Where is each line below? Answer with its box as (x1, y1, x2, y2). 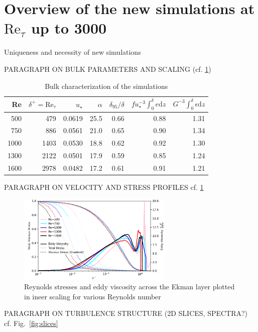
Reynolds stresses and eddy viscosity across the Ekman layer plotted (24, 281, 235, 292)
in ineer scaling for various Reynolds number (24, 291, 161, 301)
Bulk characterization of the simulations (45, 80, 168, 91)
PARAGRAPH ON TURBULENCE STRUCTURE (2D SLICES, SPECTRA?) (4, 308, 248, 318)
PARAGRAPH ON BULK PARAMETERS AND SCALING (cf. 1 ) (4, 63, 211, 74)
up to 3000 (31, 18, 107, 38)
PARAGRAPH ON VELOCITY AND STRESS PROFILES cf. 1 (4, 182, 204, 192)
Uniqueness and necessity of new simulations (4, 47, 141, 57)
